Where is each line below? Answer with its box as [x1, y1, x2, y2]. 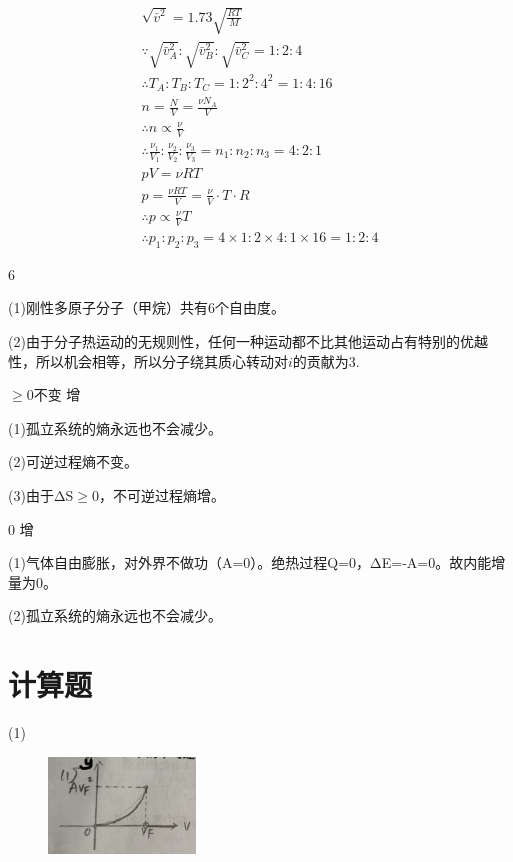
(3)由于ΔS [8, 485, 74, 506]
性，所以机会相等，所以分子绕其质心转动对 [8, 350, 288, 371]
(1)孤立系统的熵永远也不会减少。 [8, 417, 222, 438]
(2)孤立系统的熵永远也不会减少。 [8, 605, 222, 626]
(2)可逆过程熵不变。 [8, 451, 138, 472]
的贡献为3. [292, 350, 360, 371]
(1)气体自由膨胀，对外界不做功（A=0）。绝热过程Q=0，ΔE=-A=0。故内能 [8, 552, 492, 573]
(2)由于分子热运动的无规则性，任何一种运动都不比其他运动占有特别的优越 [8, 331, 488, 352]
